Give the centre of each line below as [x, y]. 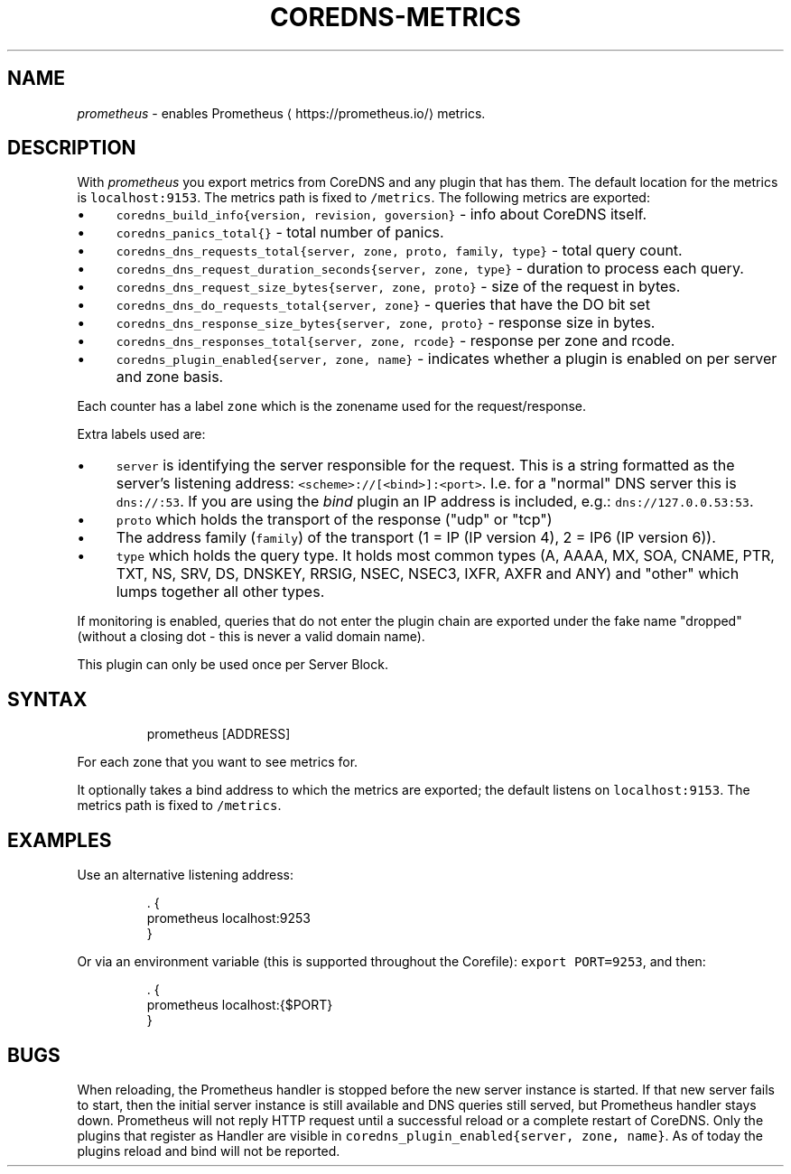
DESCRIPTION [72, 148]
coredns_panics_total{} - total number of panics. [280, 233]
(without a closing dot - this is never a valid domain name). [251, 637]
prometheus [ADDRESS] [219, 734]
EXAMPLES [60, 840]
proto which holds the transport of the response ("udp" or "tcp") [334, 520]
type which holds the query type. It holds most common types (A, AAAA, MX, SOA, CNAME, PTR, [445, 556]
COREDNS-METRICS [395, 17]
